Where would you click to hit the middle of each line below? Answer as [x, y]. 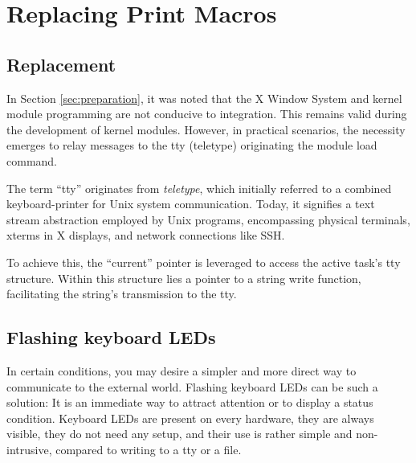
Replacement [61, 64]
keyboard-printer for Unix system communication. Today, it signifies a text [191, 204]
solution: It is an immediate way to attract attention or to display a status [190, 402]
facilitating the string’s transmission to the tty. [122, 294]
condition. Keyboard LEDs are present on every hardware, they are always [190, 418]
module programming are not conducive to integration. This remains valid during [207, 114]
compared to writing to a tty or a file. [149, 449]
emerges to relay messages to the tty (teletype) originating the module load [192, 145]
